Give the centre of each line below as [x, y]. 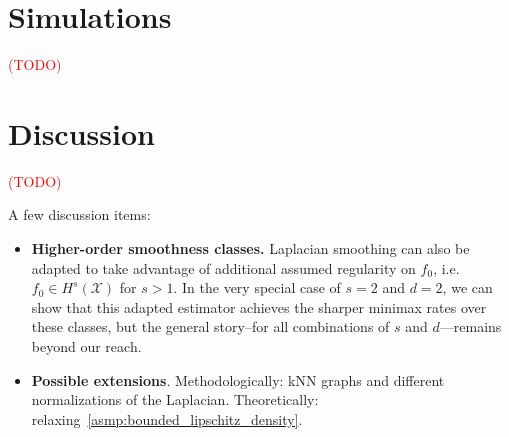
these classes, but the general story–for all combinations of [210, 326]
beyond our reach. [86, 346]
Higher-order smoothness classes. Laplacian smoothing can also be [250, 248]
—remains [470, 326]
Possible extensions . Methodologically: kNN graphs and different [238, 379]
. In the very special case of [257, 287]
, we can [467, 287]
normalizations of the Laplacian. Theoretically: [175, 399]
